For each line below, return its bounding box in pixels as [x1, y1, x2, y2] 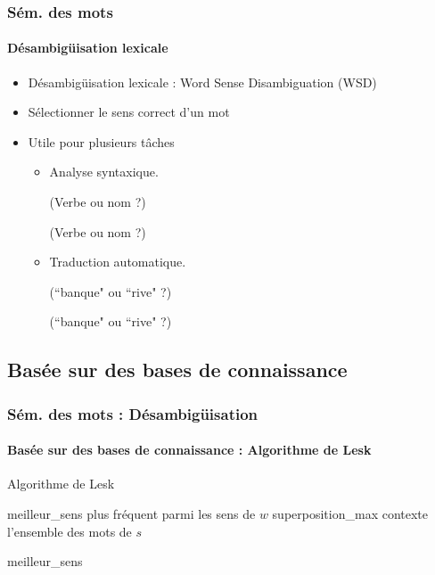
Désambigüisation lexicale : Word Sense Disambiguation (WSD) [28, 72, 377, 91]
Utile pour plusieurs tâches [28, 132, 175, 151]
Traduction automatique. [49, 252, 186, 271]
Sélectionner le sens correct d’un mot [28, 103, 230, 121]
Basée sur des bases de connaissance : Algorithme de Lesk [7, 440, 372, 459]
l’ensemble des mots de [7, 522, 132, 540]
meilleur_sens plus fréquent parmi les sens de [7, 505, 256, 522]
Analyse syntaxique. [49, 162, 159, 181]
